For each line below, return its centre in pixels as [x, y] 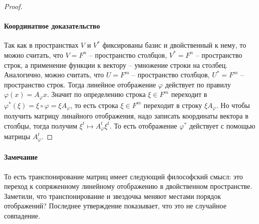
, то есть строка [94, 105]
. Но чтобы [233, 105]
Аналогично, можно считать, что [54, 75]
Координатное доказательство [52, 26]
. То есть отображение [143, 125]
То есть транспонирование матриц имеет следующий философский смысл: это [123, 176]
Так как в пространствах [41, 45]
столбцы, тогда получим [41, 125]
